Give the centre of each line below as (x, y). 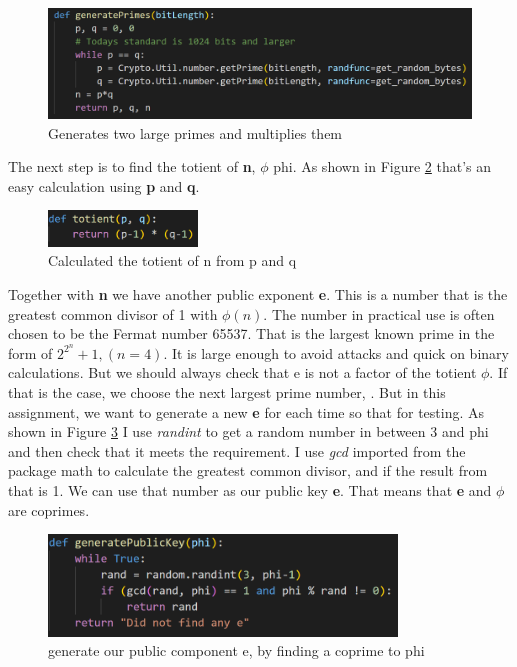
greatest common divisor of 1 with (113, 313)
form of (30, 352)
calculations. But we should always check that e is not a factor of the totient (242, 372)
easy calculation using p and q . (104, 185)
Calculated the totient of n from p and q (172, 260)
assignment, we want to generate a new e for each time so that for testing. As (246, 411)
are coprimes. (49, 509)
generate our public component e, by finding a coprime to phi (236, 650)
